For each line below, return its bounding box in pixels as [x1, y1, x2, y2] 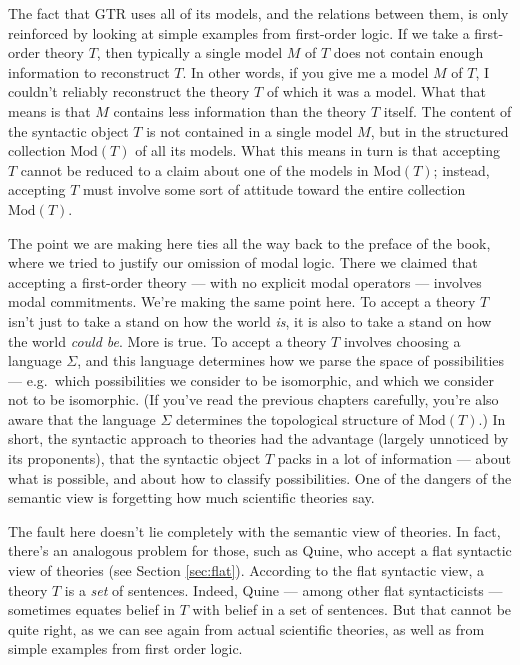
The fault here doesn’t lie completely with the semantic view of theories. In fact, [8, 520, 501, 541]
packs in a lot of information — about [277, 448, 511, 469]
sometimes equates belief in [8, 599, 176, 620]
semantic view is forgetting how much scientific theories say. [8, 487, 375, 508]
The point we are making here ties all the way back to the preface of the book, [8, 232, 491, 253]
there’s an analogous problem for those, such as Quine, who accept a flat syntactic [8, 540, 512, 561]
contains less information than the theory [113, 100, 367, 121]
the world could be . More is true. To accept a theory [8, 330, 327, 351]
